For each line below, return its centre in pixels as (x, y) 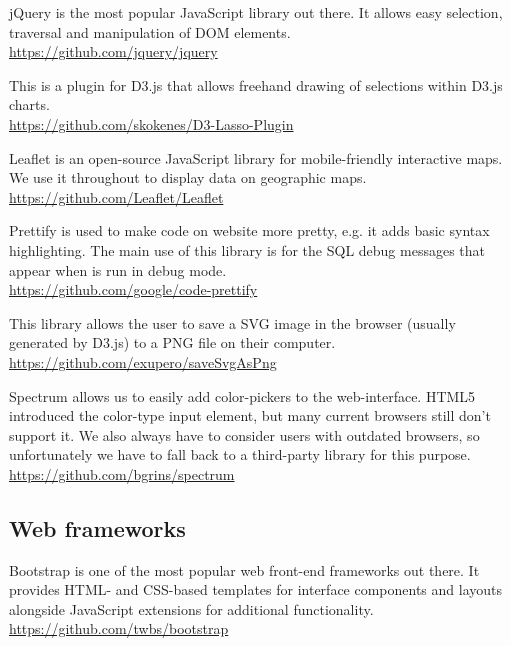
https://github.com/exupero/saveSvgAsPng (143, 361)
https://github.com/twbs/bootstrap (119, 628)
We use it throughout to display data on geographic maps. (188, 177)
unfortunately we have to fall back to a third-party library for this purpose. (240, 454)
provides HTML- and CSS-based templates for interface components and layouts (256, 589)
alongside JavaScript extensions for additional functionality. (191, 608)
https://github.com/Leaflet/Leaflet (116, 196)
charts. (29, 104)
